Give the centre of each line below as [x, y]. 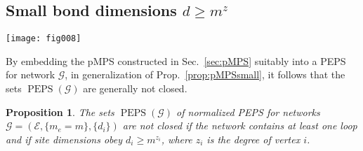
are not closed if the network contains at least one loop [240, 125]
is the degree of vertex [253, 139]
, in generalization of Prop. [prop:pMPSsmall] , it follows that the [205, 74]
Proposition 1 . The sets [60, 112]
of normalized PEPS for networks [248, 112]
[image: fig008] [44, 39]
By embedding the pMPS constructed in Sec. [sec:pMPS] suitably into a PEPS [176, 60]
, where [177, 139]
